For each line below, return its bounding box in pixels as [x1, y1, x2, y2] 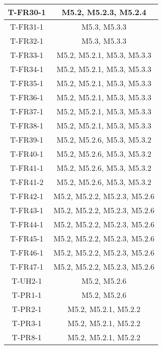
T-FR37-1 [10, 106, 44, 117]
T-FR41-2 [10, 176, 44, 187]
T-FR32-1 [10, 35, 44, 46]
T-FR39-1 [10, 134, 44, 145]
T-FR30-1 [8, 6, 46, 18]
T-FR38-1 [10, 120, 44, 131]
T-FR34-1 [10, 63, 44, 74]
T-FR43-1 [10, 204, 44, 216]
